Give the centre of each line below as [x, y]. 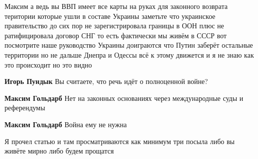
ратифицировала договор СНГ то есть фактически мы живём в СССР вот [116, 35]
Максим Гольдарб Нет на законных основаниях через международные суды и [124, 98]
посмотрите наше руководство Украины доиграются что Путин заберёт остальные [129, 45]
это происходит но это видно [48, 64]
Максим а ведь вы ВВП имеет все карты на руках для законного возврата [116, 6]
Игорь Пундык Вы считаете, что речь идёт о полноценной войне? [106, 81]
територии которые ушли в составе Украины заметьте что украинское [110, 16]
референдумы [25, 108]
